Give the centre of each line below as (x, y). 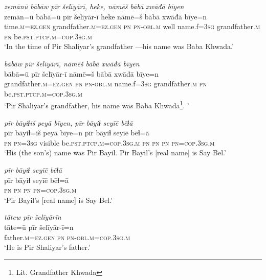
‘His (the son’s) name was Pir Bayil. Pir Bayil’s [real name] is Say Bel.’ (115, 153)
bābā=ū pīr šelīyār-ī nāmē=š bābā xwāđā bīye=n (82, 73)
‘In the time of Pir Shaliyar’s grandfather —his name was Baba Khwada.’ (119, 46)
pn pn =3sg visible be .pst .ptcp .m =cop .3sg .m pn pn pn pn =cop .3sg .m (109, 142)
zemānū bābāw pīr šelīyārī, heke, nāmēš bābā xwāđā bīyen (94, 6)
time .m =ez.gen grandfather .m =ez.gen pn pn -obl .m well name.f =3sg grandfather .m (132, 26)
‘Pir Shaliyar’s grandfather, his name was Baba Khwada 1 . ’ (97, 104)
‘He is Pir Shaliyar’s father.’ (47, 247)
